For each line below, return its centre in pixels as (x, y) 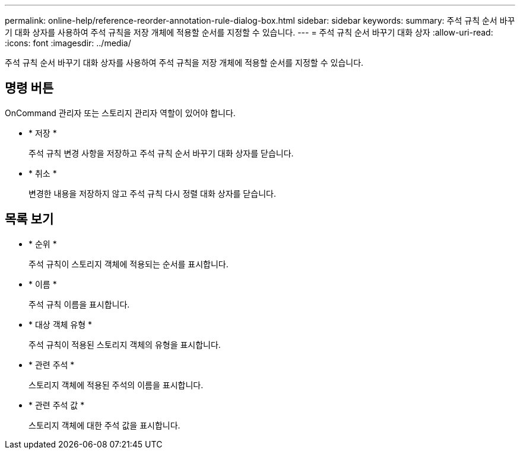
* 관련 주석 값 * (57, 405)
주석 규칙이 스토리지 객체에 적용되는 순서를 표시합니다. (129, 264)
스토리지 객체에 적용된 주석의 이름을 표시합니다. (116, 385)
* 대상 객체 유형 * (61, 324)
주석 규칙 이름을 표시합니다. (79, 304)
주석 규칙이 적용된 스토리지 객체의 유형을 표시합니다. (125, 344)
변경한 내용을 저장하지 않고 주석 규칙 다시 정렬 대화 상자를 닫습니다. (152, 193)
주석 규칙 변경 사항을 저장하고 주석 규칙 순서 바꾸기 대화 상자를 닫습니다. (161, 153)
